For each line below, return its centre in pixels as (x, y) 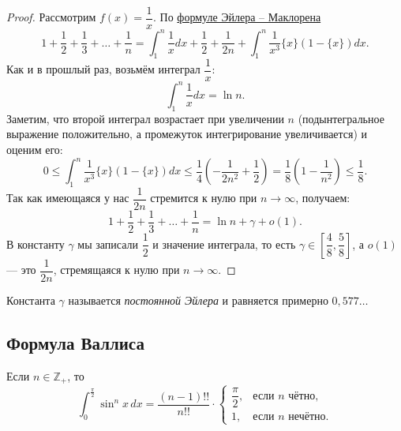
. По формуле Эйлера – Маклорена (237, 17)
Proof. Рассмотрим (51, 17)
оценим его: (35, 149)
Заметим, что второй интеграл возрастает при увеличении (145, 118)
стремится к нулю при (204, 198)
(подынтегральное (341, 118)
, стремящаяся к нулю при (116, 270)
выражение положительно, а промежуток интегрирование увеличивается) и (187, 134)
